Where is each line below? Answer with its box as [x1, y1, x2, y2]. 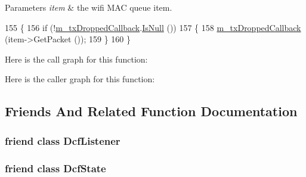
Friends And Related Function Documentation [5, 102, 298, 120]
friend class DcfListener [5, 133, 120, 148]
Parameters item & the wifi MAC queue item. [5, 1, 172, 13]
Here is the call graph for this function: [5, 52, 148, 65]
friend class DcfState [5, 160, 106, 175]
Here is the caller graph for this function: [5, 73, 155, 85]
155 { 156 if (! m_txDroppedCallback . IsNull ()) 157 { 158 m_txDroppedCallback [5, 21, 301, 33]
